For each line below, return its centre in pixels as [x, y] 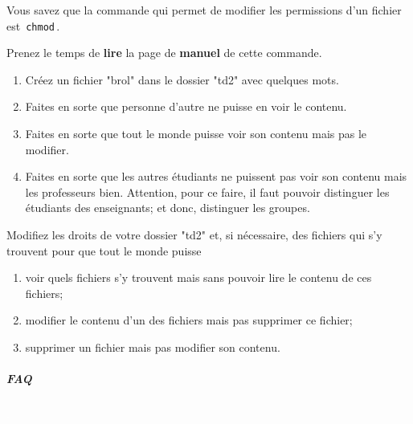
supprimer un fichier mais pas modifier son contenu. [153, 347]
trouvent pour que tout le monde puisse [104, 250]
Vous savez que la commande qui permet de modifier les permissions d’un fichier [204, 10]
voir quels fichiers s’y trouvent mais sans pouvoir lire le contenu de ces [198, 277]
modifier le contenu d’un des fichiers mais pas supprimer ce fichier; [189, 320]
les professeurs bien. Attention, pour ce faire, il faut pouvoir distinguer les [207, 192]
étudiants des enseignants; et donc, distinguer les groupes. [168, 208]
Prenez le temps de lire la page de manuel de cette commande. [164, 53]
